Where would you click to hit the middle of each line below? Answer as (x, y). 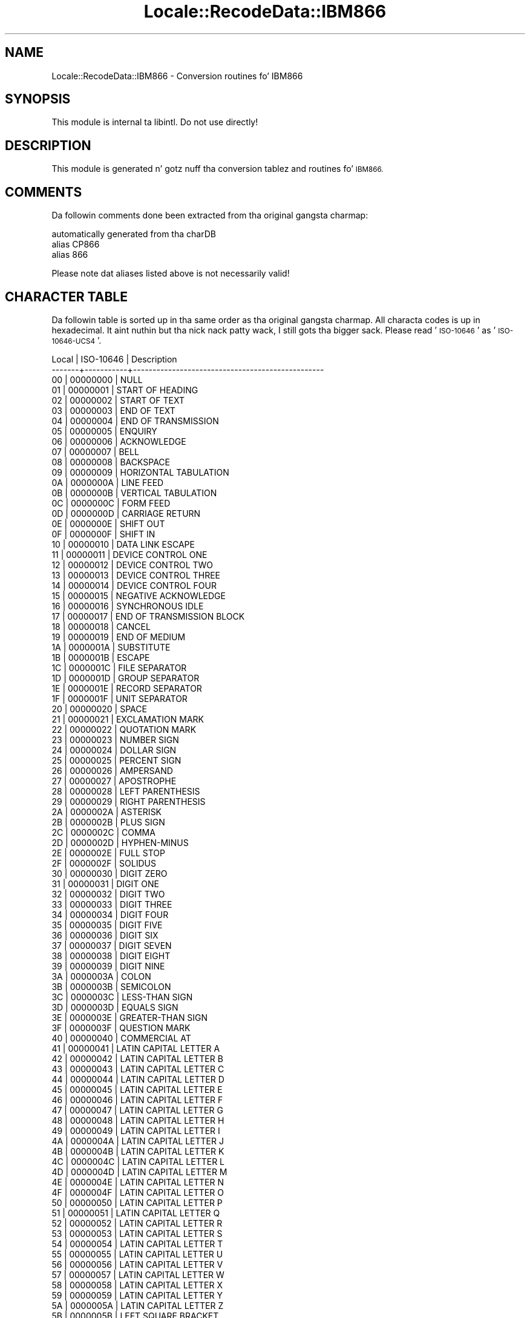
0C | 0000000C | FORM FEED (111, 503)
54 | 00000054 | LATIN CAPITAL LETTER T (137, 1244)
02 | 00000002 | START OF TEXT (118, 400)
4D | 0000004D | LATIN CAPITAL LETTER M (139, 1172)
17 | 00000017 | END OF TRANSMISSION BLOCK (148, 616)
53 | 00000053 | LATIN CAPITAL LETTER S (137, 1233)
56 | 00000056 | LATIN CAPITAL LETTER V (137, 1264)
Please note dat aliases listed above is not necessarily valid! (171, 274)
